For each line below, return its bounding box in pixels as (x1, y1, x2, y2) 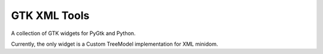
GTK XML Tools (11, 9, 90, 22)
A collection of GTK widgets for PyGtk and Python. (11, 30, 136, 37)
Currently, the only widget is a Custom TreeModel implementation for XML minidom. (11, 40, 218, 47)
